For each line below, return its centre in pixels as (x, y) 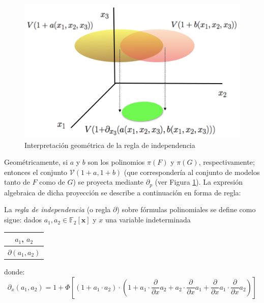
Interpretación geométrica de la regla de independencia (110, 145)
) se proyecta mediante (108, 182)
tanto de (17, 182)
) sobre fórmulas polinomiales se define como (186, 209)
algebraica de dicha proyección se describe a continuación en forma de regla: (123, 192)
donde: (14, 272)
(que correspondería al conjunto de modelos (192, 172)
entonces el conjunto (36, 172)
